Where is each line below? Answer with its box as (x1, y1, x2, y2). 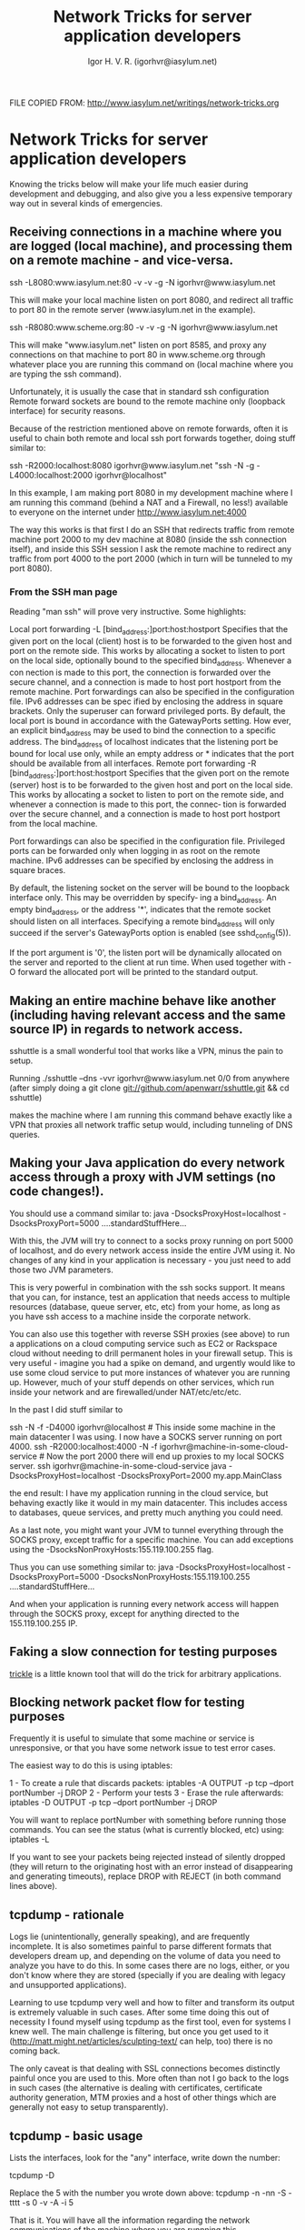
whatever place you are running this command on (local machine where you (9, 358, 293, 369)
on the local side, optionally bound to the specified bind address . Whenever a (9, 655, 292, 668)
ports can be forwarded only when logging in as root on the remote (9, 845, 261, 856)
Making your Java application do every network (9, 1155, 286, 1170)
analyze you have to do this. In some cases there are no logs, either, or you (9, 1960, 290, 1971)
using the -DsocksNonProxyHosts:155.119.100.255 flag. (9, 1543, 214, 1554)
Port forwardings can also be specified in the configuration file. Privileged (9, 835, 286, 847)
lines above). (9, 1881, 57, 1892)
